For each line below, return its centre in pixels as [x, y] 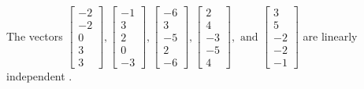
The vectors [35, 36]
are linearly [330, 36]
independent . [39, 76]
